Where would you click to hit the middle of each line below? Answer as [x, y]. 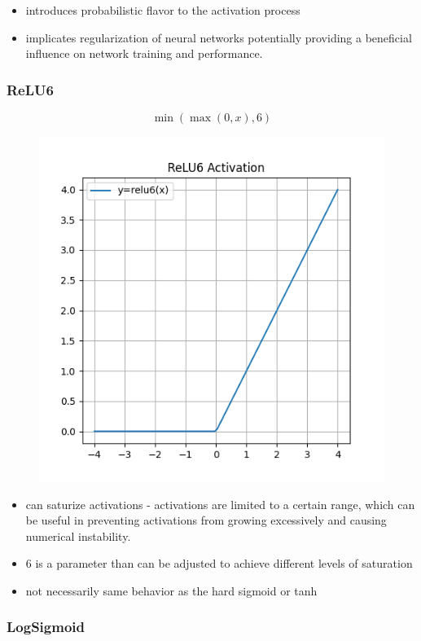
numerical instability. [78, 536]
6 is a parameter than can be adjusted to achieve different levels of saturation [219, 563]
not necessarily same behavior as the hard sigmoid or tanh [171, 590]
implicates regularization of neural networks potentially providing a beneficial [219, 37]
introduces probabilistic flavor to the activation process [163, 10]
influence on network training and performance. [144, 53]
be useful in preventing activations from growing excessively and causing [206, 520]
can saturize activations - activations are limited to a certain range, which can [220, 504]
